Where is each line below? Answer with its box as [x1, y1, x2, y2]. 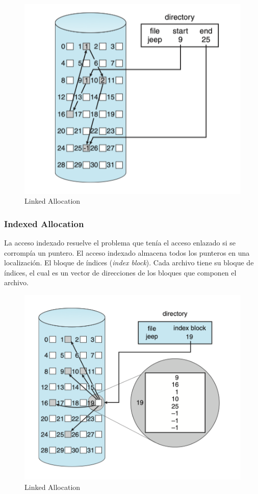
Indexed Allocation [4, 217, 84, 230]
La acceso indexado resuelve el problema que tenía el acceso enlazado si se [4, 237, 236, 248]
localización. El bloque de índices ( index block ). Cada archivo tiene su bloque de [4, 257, 254, 268]
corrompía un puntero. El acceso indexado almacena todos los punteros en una [4, 247, 250, 258]
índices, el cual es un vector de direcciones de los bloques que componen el [4, 267, 237, 278]
